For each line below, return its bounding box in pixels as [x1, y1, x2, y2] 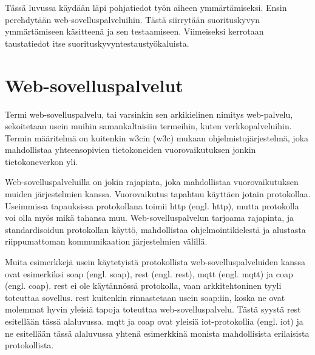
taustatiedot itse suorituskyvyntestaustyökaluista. [5, 36, 189, 49]
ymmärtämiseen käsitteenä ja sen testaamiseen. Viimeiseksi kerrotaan [5, 25, 264, 38]
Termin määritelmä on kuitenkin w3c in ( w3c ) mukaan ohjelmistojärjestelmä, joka [5, 131, 309, 144]
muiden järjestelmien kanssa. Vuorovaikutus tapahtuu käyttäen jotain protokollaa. [5, 188, 311, 200]
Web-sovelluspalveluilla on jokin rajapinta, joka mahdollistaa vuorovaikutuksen [5, 175, 299, 188]
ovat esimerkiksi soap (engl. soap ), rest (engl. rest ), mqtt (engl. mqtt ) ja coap [5, 267, 293, 280]
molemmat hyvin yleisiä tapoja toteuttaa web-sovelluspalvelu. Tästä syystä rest [5, 303, 301, 316]
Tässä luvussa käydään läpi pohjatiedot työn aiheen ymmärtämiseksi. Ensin [5, 1, 287, 13]
